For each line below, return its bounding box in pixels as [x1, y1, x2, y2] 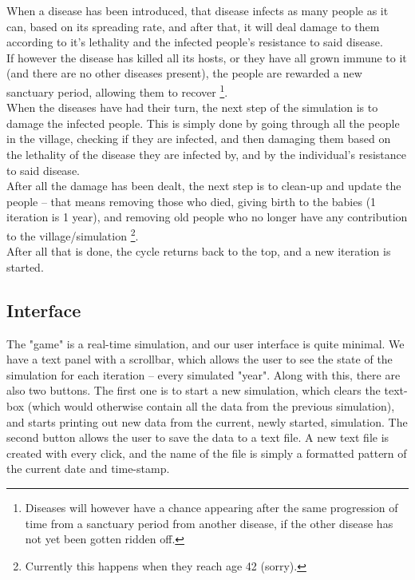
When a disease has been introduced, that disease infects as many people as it [6, 2, 389, 18]
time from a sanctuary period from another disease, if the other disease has [25, 514, 393, 531]
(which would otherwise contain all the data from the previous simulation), [27, 397, 395, 414]
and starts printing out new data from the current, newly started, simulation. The [6, 413, 408, 430]
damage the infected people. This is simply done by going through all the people [6, 114, 400, 131]
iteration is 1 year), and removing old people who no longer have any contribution [6, 209, 408, 225]
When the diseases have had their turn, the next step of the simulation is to [6, 99, 378, 116]
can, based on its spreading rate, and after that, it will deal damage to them [6, 18, 380, 34]
